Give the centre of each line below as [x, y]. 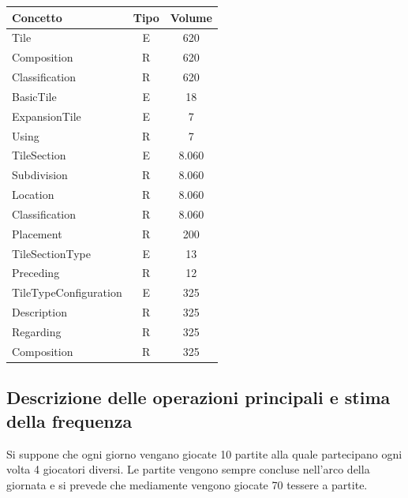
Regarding [37, 331]
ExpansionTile [47, 116]
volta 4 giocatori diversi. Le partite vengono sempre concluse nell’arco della [188, 469]
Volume [191, 17]
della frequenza [69, 420]
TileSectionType [51, 253]
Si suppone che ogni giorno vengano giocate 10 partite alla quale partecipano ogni [204, 453]
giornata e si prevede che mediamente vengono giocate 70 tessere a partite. [187, 484]
